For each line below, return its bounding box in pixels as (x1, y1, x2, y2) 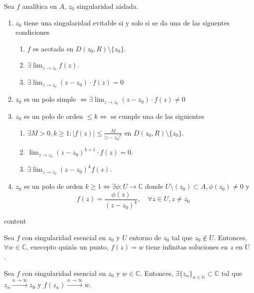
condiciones (15, 27, 50, 37)
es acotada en (33, 43, 74, 53)
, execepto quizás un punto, (26, 242, 109, 252)
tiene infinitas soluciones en (146, 242, 228, 252)
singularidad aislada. (76, 1, 139, 11)
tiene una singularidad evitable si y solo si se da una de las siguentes (24, 17, 230, 27)
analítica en (22, 1, 57, 11)
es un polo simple (24, 94, 76, 104)
